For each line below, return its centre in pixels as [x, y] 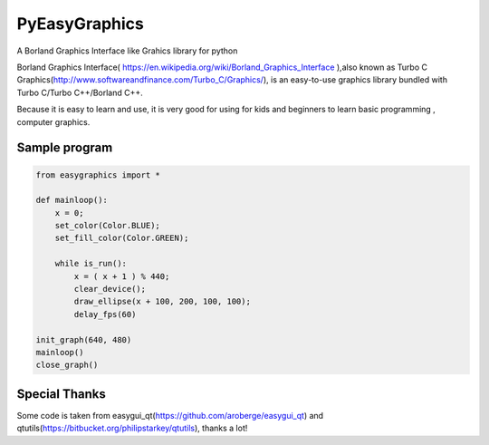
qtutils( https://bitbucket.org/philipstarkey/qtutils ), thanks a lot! [132, 428]
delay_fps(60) [105, 314]
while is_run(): [91, 264]
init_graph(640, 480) [84, 339]
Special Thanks [61, 394]
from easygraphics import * [98, 175]
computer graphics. [53, 121]
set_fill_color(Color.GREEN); [122, 238]
